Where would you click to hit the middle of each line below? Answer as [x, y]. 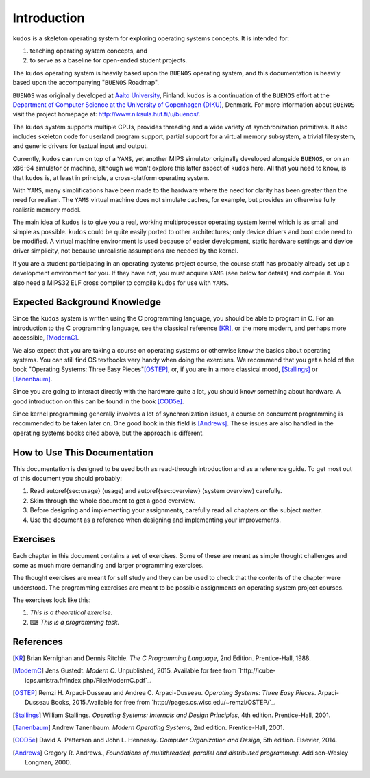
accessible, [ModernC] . [46, 338]
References [38, 641]
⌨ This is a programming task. [75, 622]
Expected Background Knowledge [87, 302]
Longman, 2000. [48, 762]
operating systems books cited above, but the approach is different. [109, 433]
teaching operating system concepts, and [88, 51]
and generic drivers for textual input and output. [81, 146]
